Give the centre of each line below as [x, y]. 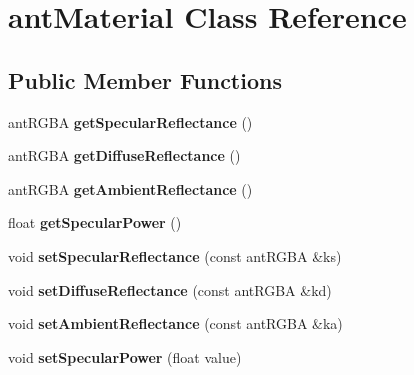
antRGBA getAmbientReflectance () [130, 188]
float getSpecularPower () [95, 222]
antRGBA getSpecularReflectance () [130, 121]
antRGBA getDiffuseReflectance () [124, 155]
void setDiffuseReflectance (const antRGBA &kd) [170, 289]
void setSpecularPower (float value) [125, 356]
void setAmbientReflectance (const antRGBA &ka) [175, 323]
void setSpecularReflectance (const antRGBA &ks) [175, 255]
